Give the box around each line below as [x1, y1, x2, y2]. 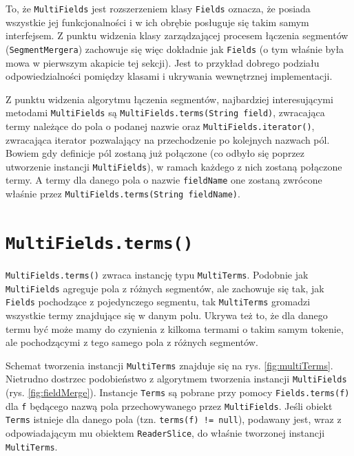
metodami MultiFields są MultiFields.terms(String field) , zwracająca [6, 105, 325, 120]
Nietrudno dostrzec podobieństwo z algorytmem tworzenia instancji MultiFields [6, 371, 347, 386]
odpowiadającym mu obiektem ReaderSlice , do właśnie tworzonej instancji [6, 426, 325, 440]
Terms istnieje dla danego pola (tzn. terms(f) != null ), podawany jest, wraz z [6, 412, 342, 426]
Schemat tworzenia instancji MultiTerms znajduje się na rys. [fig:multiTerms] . [6, 358, 333, 372]
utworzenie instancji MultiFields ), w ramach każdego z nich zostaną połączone [6, 159, 342, 173]
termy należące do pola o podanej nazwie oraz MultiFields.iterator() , [6, 118, 315, 133]
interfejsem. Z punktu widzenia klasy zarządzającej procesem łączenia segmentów [6, 28, 348, 43]
